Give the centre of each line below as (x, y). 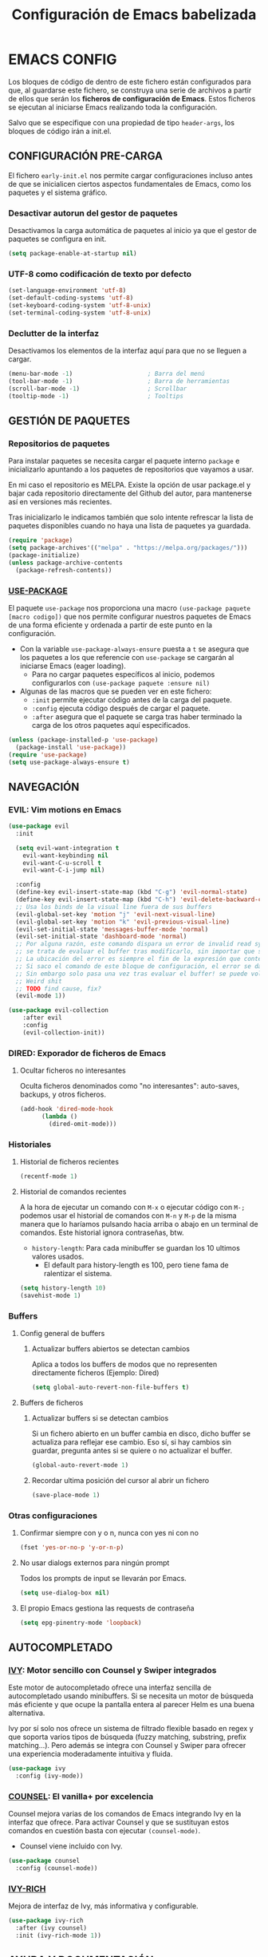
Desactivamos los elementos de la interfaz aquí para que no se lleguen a (128, 351)
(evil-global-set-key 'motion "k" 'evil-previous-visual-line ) (122, 922)
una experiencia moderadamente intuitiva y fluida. (91, 1754)
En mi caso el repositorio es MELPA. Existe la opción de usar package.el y (130, 485)
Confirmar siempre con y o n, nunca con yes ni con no (109, 1532)
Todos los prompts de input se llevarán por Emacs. (103, 1578)
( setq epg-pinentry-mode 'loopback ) (81, 1623)
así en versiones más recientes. (60, 502)
